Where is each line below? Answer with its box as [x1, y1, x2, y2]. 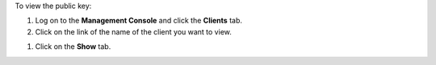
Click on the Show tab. [35, 42, 111, 51]
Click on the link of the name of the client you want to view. [35, 26, 232, 36]
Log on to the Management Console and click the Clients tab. [35, 16, 242, 26]
